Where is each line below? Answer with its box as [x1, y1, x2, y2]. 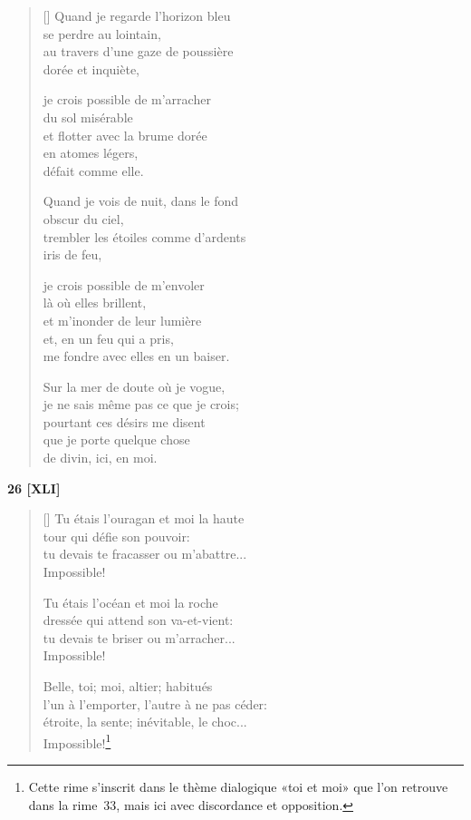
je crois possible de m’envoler [43, 275, 205, 294]
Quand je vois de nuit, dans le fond [43, 191, 239, 210]
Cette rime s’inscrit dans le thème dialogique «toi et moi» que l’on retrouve [28, 777, 448, 796]
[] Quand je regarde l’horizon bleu [43, 6, 231, 24]
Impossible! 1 [43, 730, 111, 752]
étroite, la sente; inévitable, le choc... [43, 712, 247, 731]
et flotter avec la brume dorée [43, 125, 207, 144]
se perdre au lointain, [43, 24, 161, 43]
